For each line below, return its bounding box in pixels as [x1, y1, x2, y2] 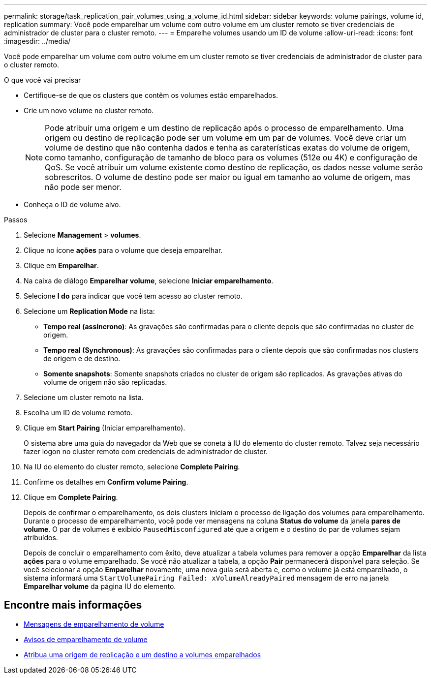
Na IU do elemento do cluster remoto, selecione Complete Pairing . [24, 462, 240, 471]
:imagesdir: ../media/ [4, 37, 71, 45]
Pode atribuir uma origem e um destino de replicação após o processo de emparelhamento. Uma [45, 123, 404, 133]
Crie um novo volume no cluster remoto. [24, 106, 154, 115]
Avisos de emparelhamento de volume [24, 635, 148, 644]
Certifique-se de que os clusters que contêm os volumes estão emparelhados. [24, 91, 278, 99]
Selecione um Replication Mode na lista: [24, 307, 155, 315]
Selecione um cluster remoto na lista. [24, 393, 144, 401]
